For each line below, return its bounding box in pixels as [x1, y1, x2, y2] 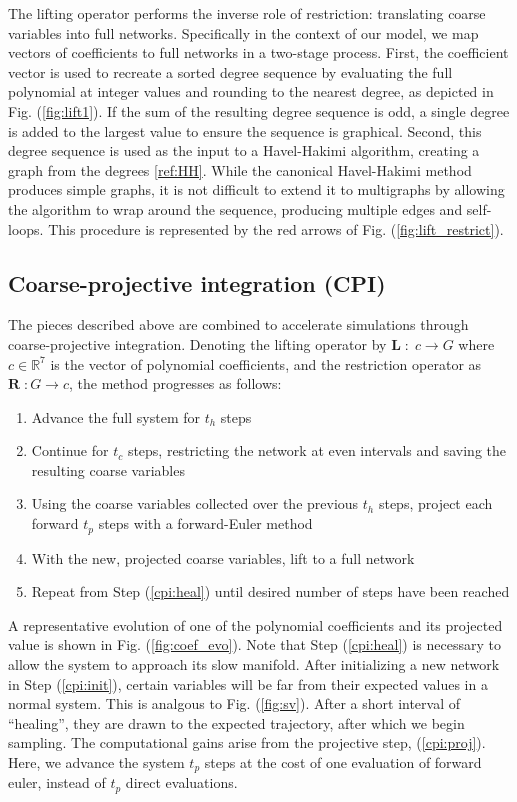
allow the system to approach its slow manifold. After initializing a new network [8, 653, 500, 674]
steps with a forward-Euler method [98, 513, 313, 534]
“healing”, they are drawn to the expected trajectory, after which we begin [8, 712, 465, 733]
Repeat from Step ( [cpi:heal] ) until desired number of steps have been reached [31, 581, 510, 602]
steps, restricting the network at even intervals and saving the [127, 440, 507, 461]
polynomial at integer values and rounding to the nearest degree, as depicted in [8, 81, 494, 102]
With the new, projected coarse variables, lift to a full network [31, 547, 415, 568]
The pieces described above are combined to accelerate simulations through [8, 314, 469, 335]
